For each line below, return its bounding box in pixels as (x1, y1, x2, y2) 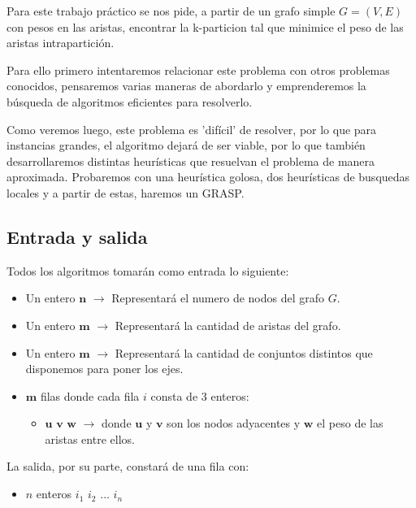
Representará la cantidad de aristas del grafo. (115, 316, 341, 333)
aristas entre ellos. (45, 430, 135, 447)
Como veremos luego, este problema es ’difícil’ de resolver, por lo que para (6, 120, 377, 137)
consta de (150, 387, 198, 404)
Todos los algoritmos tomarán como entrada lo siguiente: (6, 262, 289, 279)
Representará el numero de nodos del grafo (111, 289, 325, 306)
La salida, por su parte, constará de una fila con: (6, 458, 249, 475)
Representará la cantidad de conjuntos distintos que (115, 344, 373, 361)
